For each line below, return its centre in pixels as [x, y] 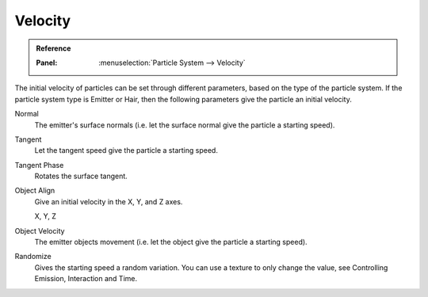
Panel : [47, 63]
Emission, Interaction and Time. [86, 279]
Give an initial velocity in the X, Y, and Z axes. [109, 201]
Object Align [35, 191]
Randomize [33, 257]
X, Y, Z [46, 216]
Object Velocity [40, 230]
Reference [53, 48]
